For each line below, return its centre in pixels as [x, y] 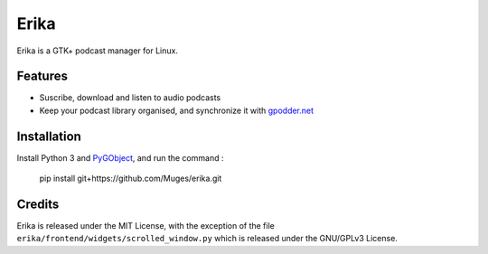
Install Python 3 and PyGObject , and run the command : [120, 157]
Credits [38, 204]
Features [42, 76]
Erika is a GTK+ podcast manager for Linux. [97, 51]
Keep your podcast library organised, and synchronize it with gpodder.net [177, 110]
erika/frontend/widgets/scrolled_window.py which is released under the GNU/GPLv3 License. [207, 239]
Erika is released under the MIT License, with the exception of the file [145, 226]
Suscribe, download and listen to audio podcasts [130, 98]
